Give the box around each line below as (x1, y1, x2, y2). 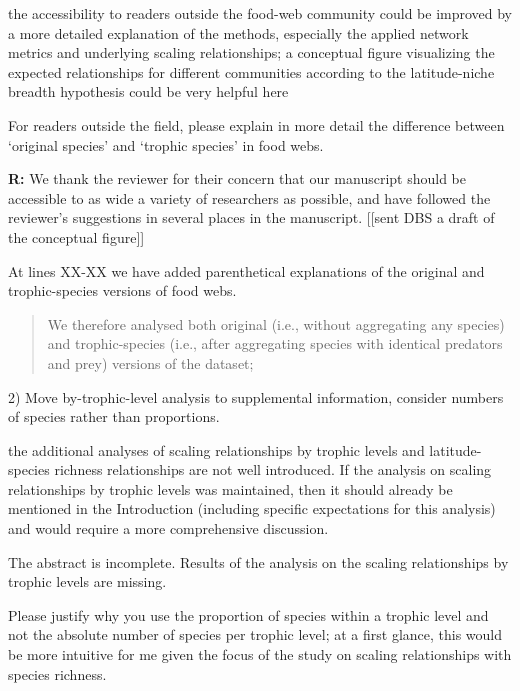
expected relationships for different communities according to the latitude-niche (8, 61, 495, 82)
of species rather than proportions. (8, 406, 220, 427)
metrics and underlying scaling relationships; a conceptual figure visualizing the (8, 42, 495, 63)
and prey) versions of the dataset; (47, 352, 254, 373)
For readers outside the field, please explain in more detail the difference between (8, 114, 505, 135)
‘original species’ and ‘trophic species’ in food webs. (8, 134, 324, 155)
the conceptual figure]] (8, 226, 145, 247)
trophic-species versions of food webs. (8, 280, 237, 301)
